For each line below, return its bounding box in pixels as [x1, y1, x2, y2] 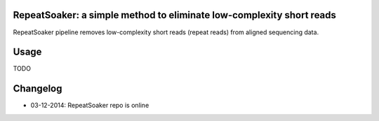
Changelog [13, 83, 62, 94]
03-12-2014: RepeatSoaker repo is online [30, 101, 149, 110]
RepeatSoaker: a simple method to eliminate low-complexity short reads [13, 9, 337, 21]
